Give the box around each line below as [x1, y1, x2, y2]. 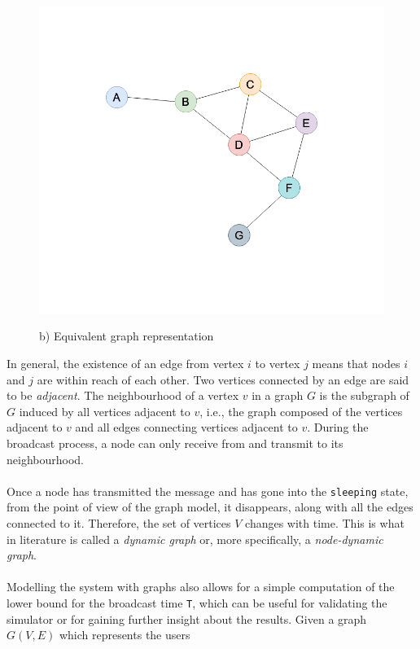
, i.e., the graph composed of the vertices [199, 402, 403, 419]
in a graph [252, 387, 304, 404]
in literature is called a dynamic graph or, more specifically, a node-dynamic [7, 530, 383, 547]
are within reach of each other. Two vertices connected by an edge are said [37, 371, 409, 388]
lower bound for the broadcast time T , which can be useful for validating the [7, 594, 387, 612]
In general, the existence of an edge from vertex [7, 355, 244, 372]
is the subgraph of [319, 387, 409, 404]
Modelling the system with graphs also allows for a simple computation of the [7, 578, 395, 595]
